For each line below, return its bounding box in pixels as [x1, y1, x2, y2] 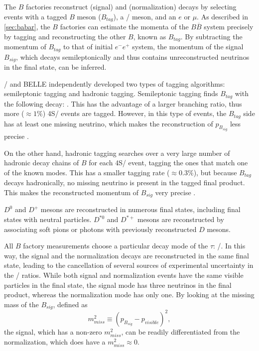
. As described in [197, 11, 248, 21]
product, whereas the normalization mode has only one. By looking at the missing [4, 289, 255, 300]
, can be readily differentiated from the [121, 326, 240, 337]
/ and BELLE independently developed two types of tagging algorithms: [4, 78, 225, 89]
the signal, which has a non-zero [4, 326, 102, 337]
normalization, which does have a [4, 336, 106, 347]
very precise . [155, 187, 196, 197]
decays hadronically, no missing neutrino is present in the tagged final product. [4, 177, 245, 188]
